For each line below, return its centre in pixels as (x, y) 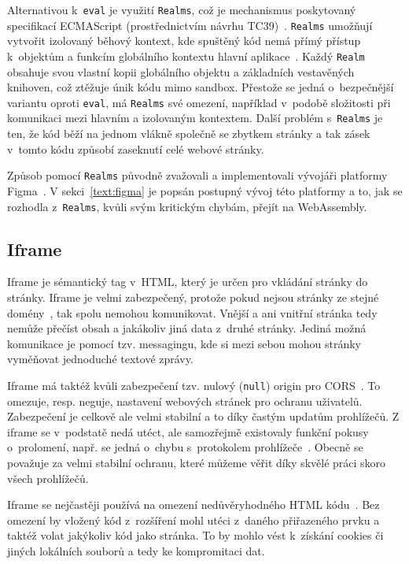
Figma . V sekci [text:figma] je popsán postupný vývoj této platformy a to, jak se (205, 190)
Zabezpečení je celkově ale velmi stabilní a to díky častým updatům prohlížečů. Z (203, 416)
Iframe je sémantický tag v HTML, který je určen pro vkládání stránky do (188, 282)
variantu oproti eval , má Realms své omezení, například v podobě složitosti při (199, 102)
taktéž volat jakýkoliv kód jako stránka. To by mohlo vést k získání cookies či (195, 535)
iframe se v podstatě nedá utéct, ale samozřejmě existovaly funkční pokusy (188, 431)
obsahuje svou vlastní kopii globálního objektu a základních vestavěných (181, 71)
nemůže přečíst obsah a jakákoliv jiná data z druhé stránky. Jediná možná (187, 328)
